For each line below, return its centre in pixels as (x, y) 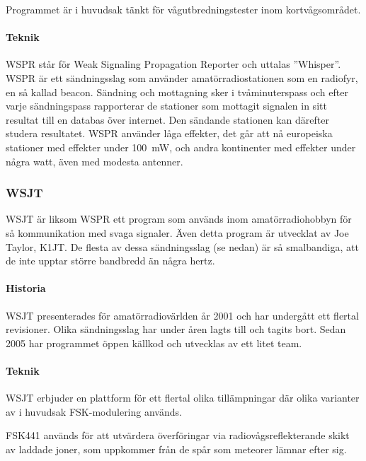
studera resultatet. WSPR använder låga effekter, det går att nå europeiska (169, 133)
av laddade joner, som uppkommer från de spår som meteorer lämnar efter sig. (176, 449)
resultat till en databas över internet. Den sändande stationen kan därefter (167, 119)
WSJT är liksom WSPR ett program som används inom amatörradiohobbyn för (179, 219)
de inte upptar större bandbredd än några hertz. (110, 261)
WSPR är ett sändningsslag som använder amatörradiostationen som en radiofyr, (182, 77)
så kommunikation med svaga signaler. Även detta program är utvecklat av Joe (177, 232)
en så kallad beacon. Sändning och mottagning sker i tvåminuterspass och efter (177, 92)
